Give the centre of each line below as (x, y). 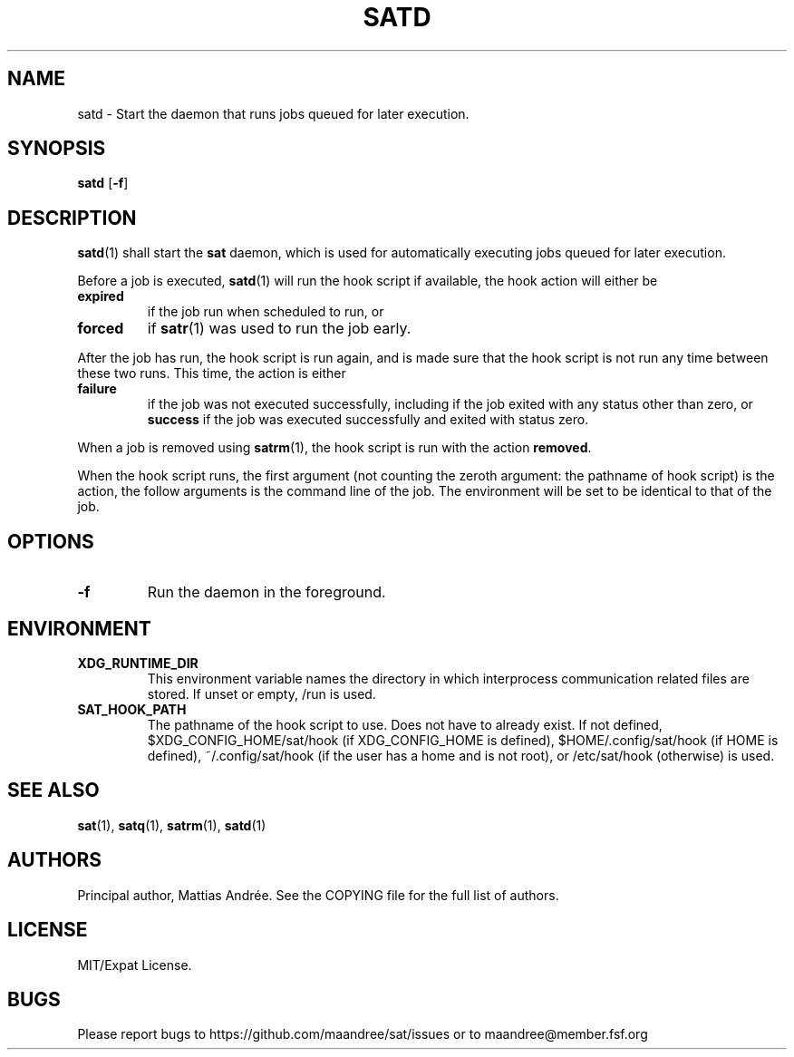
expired (101, 296)
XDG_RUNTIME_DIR (138, 663)
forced (101, 329)
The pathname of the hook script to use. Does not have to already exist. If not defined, (405, 724)
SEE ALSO (53, 790)
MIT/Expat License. (135, 965)
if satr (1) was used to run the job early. (279, 329)
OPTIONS (51, 541)
